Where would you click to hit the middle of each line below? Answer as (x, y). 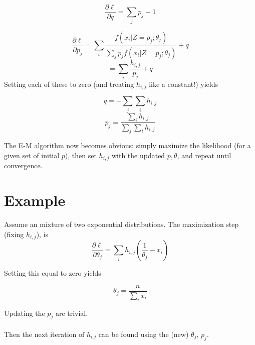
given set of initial (32, 155)
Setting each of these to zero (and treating (69, 84)
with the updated (138, 155)
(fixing (14, 234)
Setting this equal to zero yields (53, 273)
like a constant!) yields (183, 84)
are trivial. (72, 313)
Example (35, 200)
